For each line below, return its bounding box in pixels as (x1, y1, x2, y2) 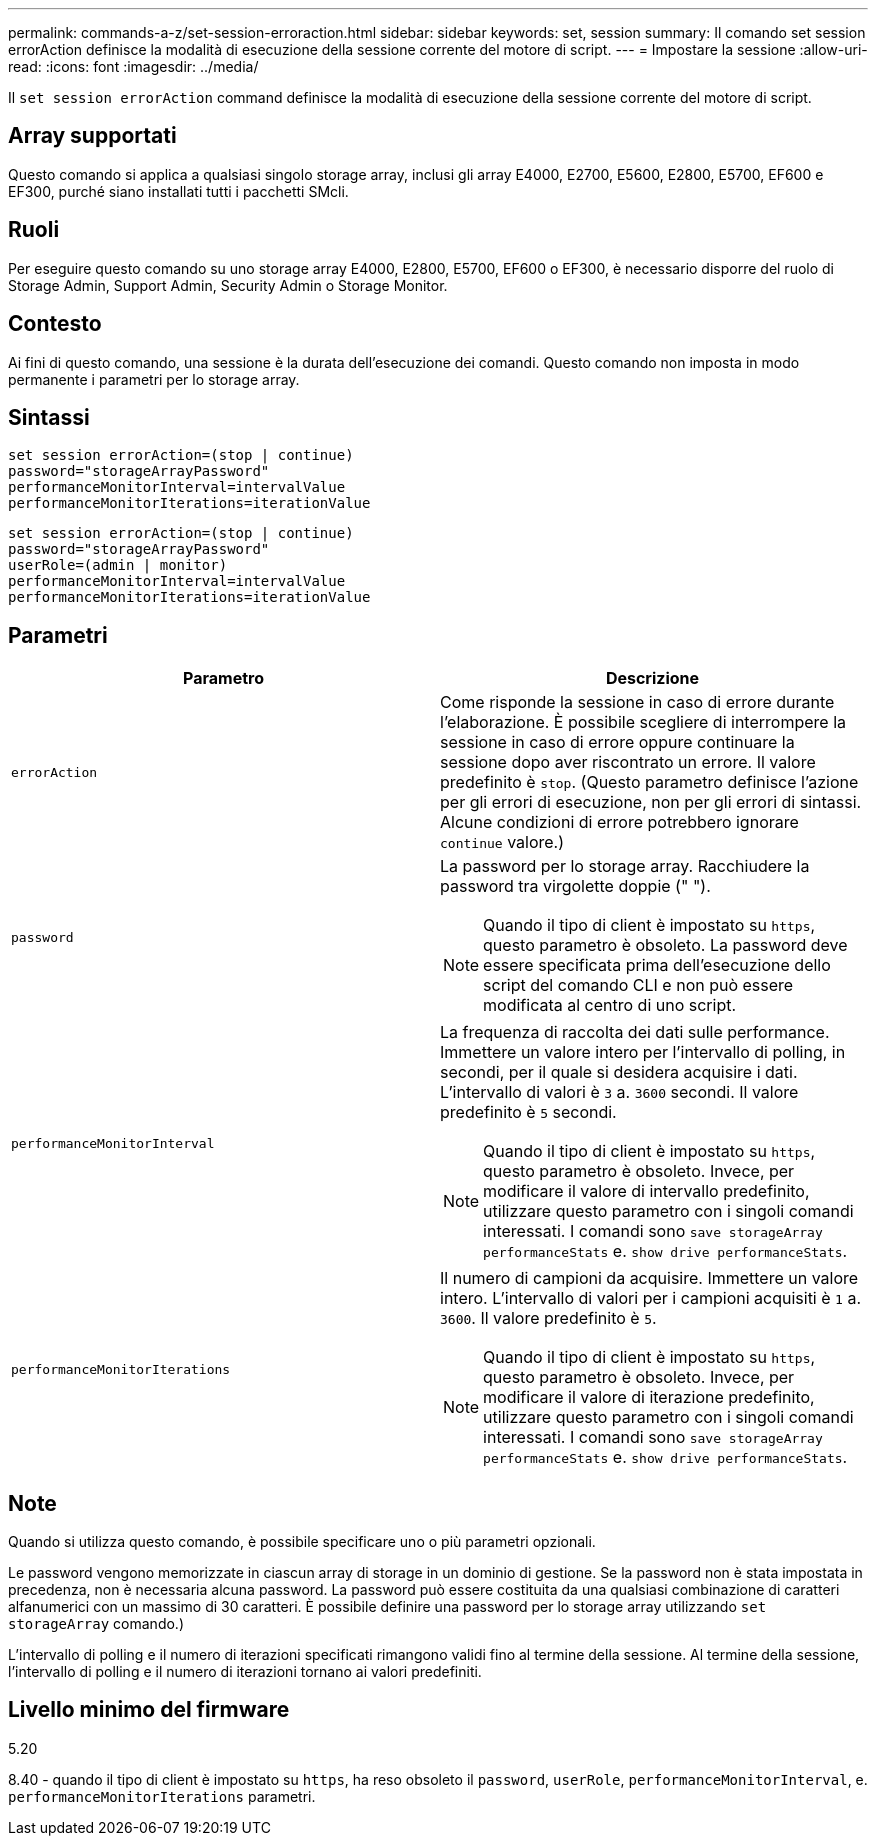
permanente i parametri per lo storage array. (8, 370, 300, 388)
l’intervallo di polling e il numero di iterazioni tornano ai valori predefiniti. (8, 1663, 482, 1681)
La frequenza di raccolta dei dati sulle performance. (440, 1022, 830, 1043)
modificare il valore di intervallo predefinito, (483, 1181, 810, 1202)
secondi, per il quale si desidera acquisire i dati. (440, 1062, 798, 1083)
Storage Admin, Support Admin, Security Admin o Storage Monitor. (8, 276, 448, 294)
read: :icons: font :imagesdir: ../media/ (8, 58, 259, 75)
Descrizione (605, 668, 700, 689)
